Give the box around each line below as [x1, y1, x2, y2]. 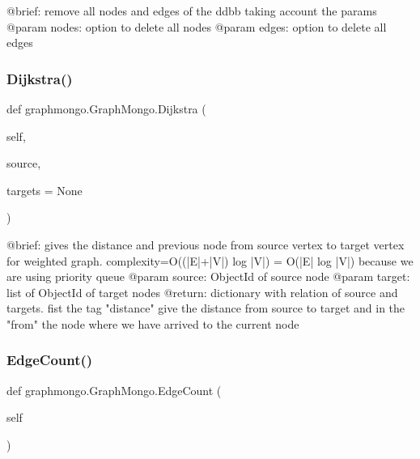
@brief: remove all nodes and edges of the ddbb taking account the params [6, 2, 377, 19]
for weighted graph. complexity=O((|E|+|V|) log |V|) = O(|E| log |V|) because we [6, 252, 414, 269]
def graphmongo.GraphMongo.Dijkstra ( [6, 100, 206, 117]
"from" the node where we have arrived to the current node [6, 315, 299, 332]
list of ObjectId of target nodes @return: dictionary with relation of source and [6, 283, 398, 300]
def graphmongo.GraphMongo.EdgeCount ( [6, 381, 222, 398]
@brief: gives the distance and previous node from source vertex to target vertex [6, 236, 405, 253]
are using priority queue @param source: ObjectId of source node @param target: [6, 268, 410, 285]
